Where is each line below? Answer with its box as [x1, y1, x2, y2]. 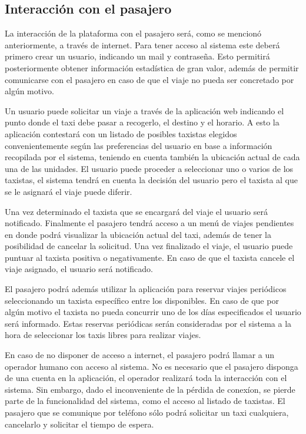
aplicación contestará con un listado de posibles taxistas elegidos [5, 127, 237, 140]
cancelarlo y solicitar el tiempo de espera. [5, 418, 154, 430]
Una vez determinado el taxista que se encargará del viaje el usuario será [5, 205, 268, 217]
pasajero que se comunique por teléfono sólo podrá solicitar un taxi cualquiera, [5, 406, 289, 419]
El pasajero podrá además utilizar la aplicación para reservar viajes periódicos [5, 283, 287, 295]
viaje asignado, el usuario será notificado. [5, 263, 153, 275]
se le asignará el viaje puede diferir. [5, 185, 132, 197]
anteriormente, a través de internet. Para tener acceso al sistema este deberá [5, 38, 280, 51]
